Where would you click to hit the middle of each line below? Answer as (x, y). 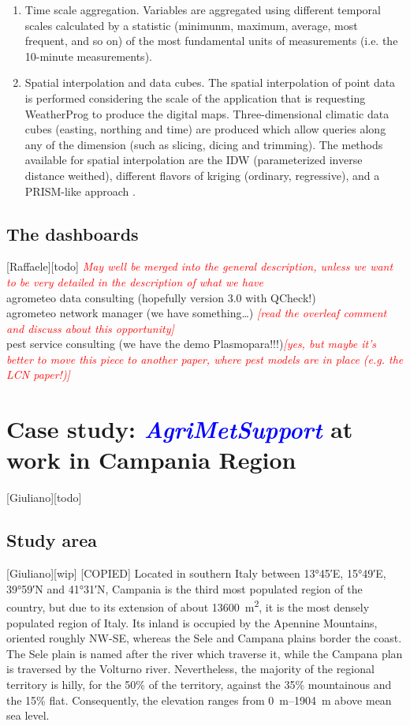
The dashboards (73, 233)
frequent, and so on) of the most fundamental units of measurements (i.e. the (211, 41)
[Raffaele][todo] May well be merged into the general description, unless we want (200, 266)
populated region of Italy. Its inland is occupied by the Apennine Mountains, (192, 622)
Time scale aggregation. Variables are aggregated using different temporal (203, 9)
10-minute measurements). (88, 56)
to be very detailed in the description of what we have (135, 281)
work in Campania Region (151, 460)
